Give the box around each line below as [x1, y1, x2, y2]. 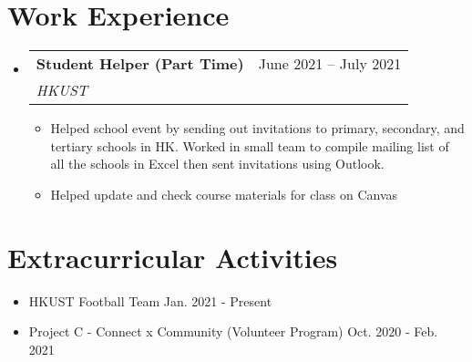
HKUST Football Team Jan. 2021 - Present [28, 291, 272, 310]
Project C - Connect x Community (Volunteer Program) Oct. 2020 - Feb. [28, 322, 438, 341]
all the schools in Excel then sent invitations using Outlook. [50, 154, 385, 173]
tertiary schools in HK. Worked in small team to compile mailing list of [50, 136, 449, 155]
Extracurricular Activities [7, 238, 338, 275]
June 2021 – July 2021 [258, 53, 402, 75]
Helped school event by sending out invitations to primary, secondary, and [50, 119, 465, 138]
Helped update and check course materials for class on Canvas [50, 184, 398, 203]
